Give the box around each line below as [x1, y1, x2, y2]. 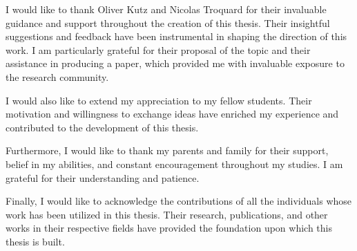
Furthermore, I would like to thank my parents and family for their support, [6, 143, 329, 158]
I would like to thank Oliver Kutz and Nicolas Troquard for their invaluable [6, 2, 327, 16]
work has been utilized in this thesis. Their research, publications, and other [6, 207, 328, 221]
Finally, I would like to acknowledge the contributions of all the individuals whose [6, 194, 352, 208]
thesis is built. [6, 234, 65, 248]
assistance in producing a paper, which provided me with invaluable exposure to [6, 56, 345, 71]
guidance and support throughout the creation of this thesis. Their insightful [6, 15, 330, 30]
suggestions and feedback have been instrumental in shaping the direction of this [6, 29, 347, 44]
